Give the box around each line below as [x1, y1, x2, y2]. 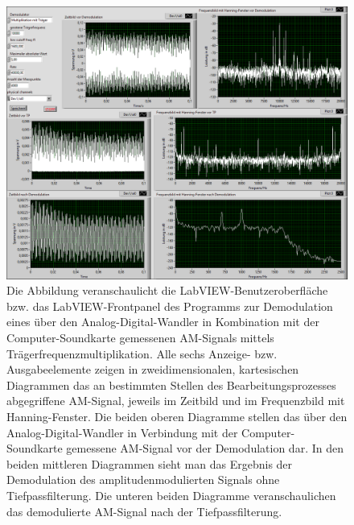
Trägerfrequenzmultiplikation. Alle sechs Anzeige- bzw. [6, 345, 278, 362]
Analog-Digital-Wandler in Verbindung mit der [6, 424, 238, 440]
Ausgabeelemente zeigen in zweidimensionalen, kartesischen [6, 361, 299, 378]
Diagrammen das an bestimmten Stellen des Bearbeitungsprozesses [6, 376, 336, 393]
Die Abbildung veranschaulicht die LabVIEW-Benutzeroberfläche [6, 282, 328, 299]
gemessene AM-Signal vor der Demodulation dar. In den [66, 440, 344, 457]
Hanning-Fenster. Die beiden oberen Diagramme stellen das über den [6, 408, 348, 425]
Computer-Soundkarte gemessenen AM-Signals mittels [6, 329, 274, 346]
